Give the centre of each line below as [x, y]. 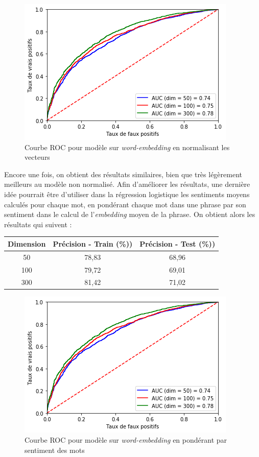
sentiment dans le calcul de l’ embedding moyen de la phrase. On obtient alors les [130, 214]
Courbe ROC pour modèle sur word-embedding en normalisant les [127, 147]
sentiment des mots [55, 450]
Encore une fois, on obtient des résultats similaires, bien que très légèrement [123, 174]
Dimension [27, 243]
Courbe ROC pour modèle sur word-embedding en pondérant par [126, 440]
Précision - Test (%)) [178, 243]
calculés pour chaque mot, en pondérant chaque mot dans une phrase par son [125, 204]
